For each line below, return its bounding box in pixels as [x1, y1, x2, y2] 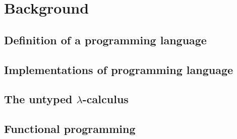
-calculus [82, 91, 129, 107]
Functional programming [4, 121, 136, 136]
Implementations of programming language [4, 61, 233, 77]
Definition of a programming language [4, 32, 207, 47]
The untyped [4, 91, 73, 107]
